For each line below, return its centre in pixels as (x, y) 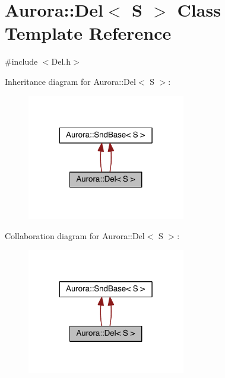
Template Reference (88, 33)
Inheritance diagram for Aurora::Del (70, 81)
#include (21, 61)
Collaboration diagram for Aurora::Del (75, 235)
